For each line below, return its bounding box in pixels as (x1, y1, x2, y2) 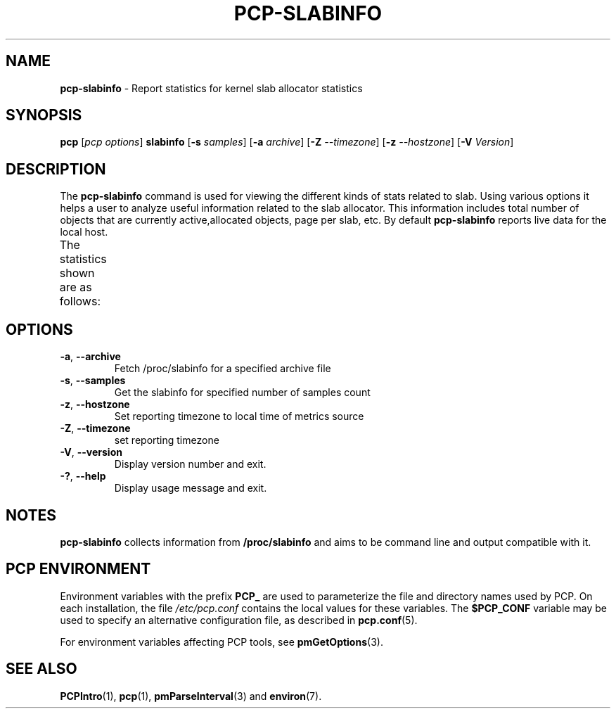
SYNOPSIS (6, 106, 82, 125)
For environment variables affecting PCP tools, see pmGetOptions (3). (60, 635, 383, 648)
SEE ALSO (6, 660, 77, 678)
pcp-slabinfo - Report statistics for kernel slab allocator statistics (60, 82, 363, 94)
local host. (60, 226, 108, 238)
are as (59, 280, 92, 295)
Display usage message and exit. (114, 482, 267, 495)
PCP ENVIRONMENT (6, 560, 151, 578)
